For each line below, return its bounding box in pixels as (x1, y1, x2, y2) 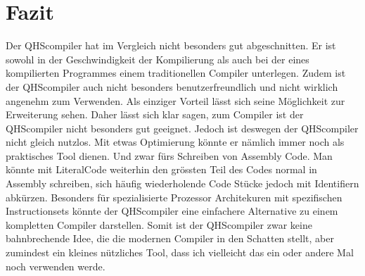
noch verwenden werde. (6, 258, 105, 273)
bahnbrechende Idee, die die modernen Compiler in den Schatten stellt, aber (6, 231, 334, 246)
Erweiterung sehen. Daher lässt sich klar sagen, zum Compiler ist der (6, 107, 304, 122)
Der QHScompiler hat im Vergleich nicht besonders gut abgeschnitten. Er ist (6, 38, 336, 53)
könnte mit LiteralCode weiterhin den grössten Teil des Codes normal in (6, 162, 317, 177)
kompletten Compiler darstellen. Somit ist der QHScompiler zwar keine (6, 217, 312, 232)
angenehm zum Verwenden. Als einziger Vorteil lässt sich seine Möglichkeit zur (6, 93, 345, 108)
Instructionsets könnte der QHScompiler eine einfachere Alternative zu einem (6, 203, 338, 218)
